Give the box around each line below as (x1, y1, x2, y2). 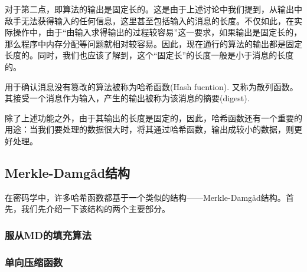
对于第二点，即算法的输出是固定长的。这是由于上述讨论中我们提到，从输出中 (5, 3, 302, 15)
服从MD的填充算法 (5, 227, 92, 242)
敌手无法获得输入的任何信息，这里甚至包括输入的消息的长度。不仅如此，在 (5, 14, 294, 26)
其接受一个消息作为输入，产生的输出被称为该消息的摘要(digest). (5, 92, 250, 104)
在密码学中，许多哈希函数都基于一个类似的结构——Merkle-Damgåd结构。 (5, 191, 286, 203)
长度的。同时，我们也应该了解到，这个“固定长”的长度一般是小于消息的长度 (5, 49, 294, 61)
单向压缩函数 (5, 254, 63, 269)
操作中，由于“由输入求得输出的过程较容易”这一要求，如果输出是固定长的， (12, 26, 302, 38)
